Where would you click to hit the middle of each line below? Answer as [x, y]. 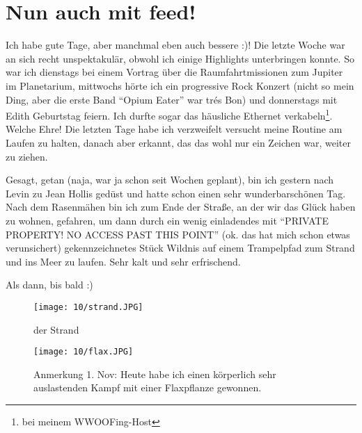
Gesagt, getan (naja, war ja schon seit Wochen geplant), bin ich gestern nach [170, 180]
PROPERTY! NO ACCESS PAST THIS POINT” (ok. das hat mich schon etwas [178, 234]
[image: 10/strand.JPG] [88, 307]
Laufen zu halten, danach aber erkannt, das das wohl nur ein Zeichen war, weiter [178, 142]
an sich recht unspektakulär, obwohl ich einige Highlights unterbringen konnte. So [180, 58]
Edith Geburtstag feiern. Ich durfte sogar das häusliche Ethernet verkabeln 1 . [169, 114]
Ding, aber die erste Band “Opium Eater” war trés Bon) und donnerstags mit [172, 99]
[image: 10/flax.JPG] [84, 352]
